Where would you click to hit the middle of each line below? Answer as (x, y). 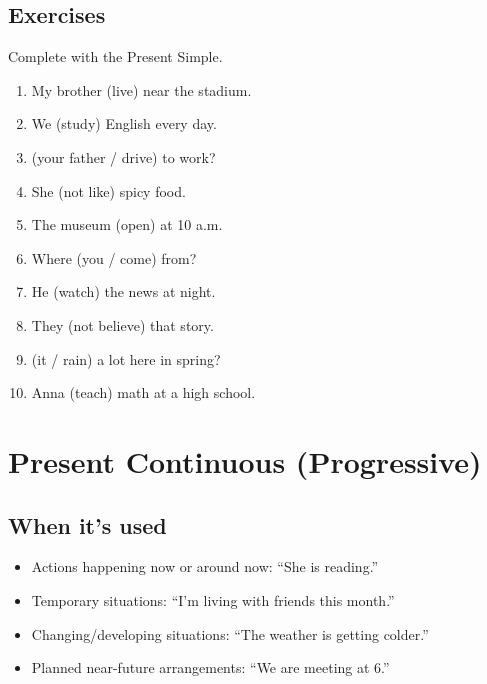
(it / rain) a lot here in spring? (126, 358)
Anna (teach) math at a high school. (143, 392)
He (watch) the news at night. (123, 291)
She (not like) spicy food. (108, 190)
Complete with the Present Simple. (115, 56)
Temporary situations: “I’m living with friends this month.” (213, 599)
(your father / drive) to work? (123, 156)
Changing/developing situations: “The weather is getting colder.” (230, 633)
